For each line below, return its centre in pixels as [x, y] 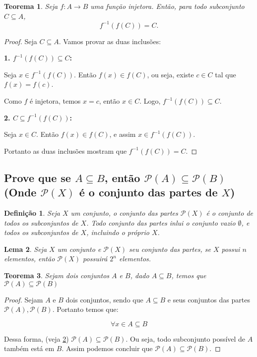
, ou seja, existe [170, 74]
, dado [140, 275]
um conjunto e [79, 249]
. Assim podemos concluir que [107, 348]
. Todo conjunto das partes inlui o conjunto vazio [161, 222]
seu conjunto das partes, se [170, 249]
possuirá [95, 259]
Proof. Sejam [24, 299]
